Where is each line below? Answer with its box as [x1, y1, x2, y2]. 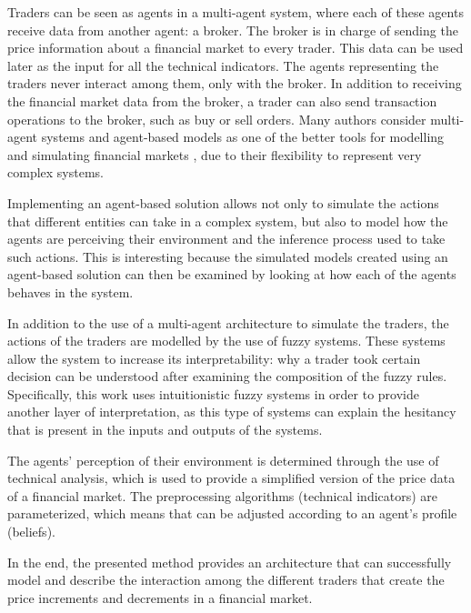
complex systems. [7, 163, 104, 182]
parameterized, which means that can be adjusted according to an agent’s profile [7, 504, 457, 523]
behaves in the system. [7, 282, 134, 301]
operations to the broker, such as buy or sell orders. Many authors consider [7, 109, 426, 128]
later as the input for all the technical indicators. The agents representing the [7, 55, 439, 75]
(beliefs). [7, 522, 55, 541]
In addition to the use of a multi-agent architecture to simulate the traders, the [7, 313, 449, 332]
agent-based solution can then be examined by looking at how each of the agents [7, 265, 456, 284]
